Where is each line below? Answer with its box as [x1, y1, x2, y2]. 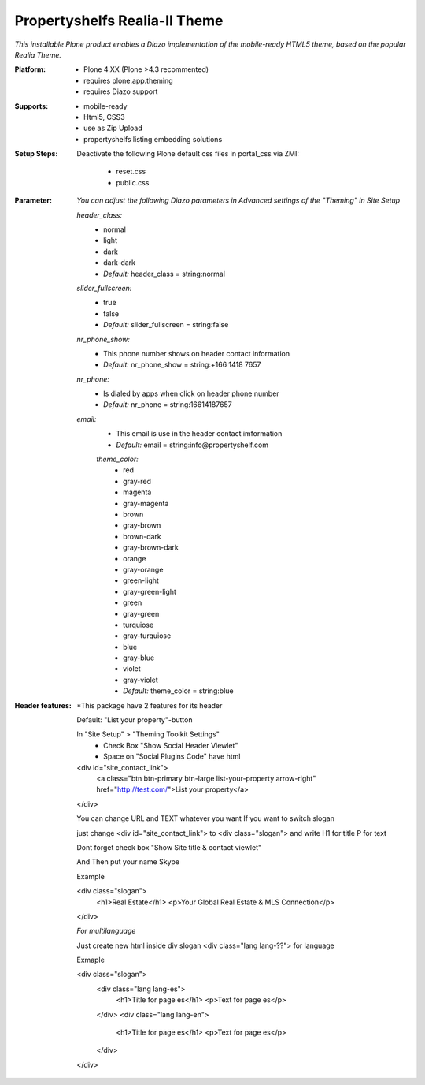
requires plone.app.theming [83, 76, 173, 85]
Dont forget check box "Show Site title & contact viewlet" [76, 842, 262, 852]
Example [76, 871, 105, 881]
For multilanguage [76, 927, 136, 936]
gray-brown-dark [123, 542, 179, 552]
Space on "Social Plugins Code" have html [103, 751, 241, 761]
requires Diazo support [83, 87, 158, 96]
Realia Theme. [14, 50, 62, 59]
